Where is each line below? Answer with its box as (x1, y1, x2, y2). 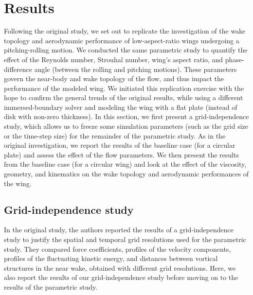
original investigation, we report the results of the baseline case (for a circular (4, 140, 235, 150)
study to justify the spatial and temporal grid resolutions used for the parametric (4, 234, 246, 244)
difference (4, 64, 32, 74)
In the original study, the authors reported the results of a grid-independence (4, 225, 234, 235)
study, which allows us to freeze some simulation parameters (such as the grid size (4, 121, 249, 131)
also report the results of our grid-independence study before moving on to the (4, 272, 238, 282)
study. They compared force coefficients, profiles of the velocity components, (4, 243, 231, 254)
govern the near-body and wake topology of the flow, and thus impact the (4, 73, 224, 84)
